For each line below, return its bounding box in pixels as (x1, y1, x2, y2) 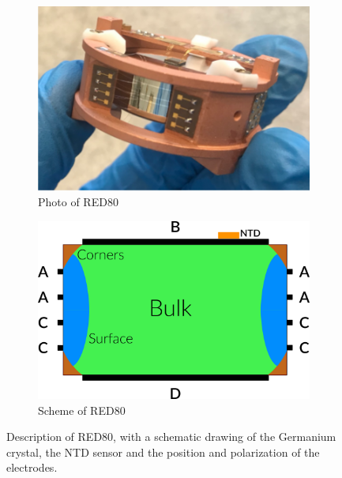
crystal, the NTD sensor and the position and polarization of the (6, 443, 320, 460)
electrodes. (6, 459, 58, 476)
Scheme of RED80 (38, 401, 126, 418)
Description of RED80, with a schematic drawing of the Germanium (6, 428, 336, 445)
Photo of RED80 (38, 194, 118, 210)
